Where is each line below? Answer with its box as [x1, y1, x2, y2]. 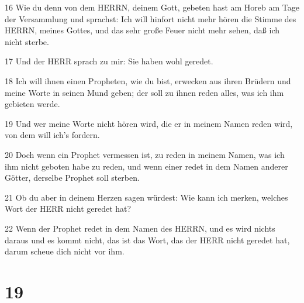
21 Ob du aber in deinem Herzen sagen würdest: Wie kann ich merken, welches [5, 191, 288, 203]
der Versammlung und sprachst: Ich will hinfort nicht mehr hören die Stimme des [5, 12, 296, 25]
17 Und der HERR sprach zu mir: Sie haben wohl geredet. [5, 55, 213, 67]
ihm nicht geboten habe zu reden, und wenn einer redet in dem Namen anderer [5, 160, 288, 172]
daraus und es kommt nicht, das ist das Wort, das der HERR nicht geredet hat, [5, 233, 290, 246]
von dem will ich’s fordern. [5, 129, 100, 141]
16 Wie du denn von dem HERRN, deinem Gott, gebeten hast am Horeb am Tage [5, 1, 299, 13]
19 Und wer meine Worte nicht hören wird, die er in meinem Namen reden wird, [5, 117, 293, 129]
